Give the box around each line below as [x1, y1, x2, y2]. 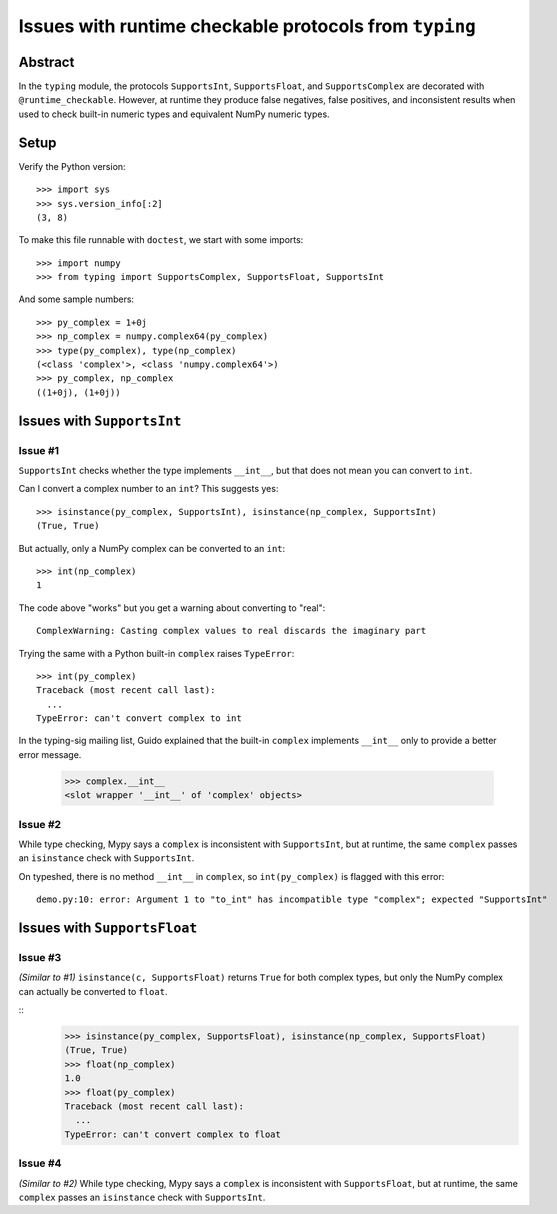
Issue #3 [18, 950, 62, 964]
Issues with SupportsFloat [18, 919, 198, 936]
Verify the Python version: [18, 160, 126, 172]
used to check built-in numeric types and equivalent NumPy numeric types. [18, 108, 330, 120]
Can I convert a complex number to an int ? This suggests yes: [18, 483, 279, 495]
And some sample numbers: [18, 293, 135, 305]
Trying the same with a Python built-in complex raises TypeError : [18, 647, 295, 659]
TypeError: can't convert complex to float [64, 1128, 282, 1140]
